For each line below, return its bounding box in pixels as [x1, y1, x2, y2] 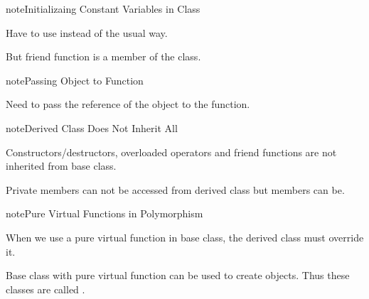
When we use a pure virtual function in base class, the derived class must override [6, 229, 364, 244]
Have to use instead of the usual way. [6, 25, 168, 40]
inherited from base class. [6, 158, 117, 173]
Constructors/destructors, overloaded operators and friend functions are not [6, 144, 337, 159]
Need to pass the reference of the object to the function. [6, 97, 250, 112]
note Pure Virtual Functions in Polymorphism [6, 206, 203, 221]
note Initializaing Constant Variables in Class [6, 1, 200, 16]
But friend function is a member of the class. [6, 49, 201, 64]
